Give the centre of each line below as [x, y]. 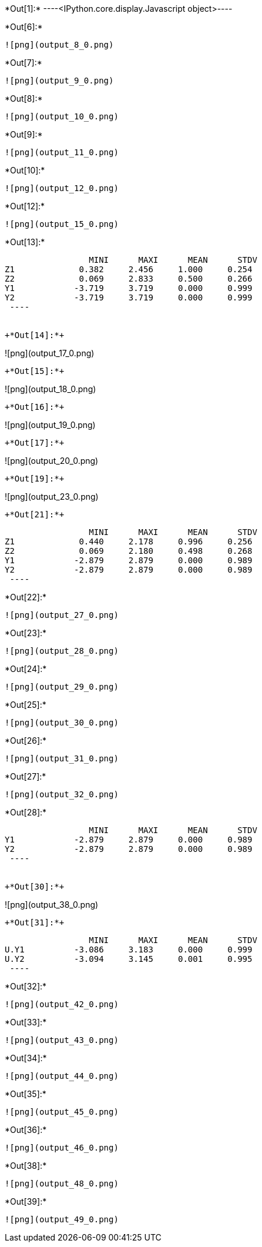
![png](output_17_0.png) [50, 353]
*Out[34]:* [26, 1058]
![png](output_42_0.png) [62, 1004]
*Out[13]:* [25, 242]
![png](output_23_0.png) [52, 497]
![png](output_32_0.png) [62, 794]
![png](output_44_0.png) [62, 1076]
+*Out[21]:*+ [35, 514]
